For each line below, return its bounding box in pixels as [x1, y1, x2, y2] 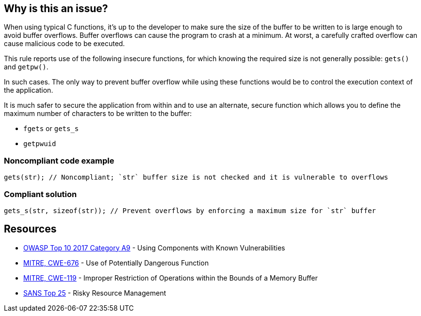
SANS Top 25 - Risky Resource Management [23, 288, 166, 297]
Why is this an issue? [4, 2, 108, 15]
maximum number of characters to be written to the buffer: [4, 109, 192, 118]
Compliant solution [4, 189, 77, 199]
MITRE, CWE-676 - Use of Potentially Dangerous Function [23, 258, 209, 267]
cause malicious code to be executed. [4, 39, 125, 48]
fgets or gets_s [23, 124, 79, 133]
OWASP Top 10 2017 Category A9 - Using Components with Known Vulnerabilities [23, 243, 285, 252]
